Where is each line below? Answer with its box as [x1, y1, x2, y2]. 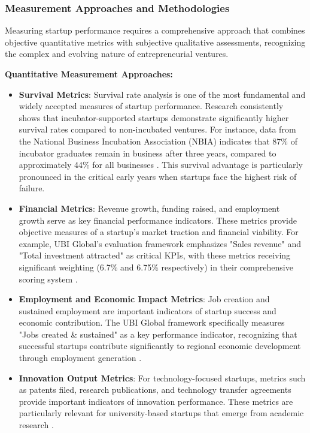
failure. [19, 182, 45, 194]
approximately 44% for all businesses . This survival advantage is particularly [19, 158, 303, 171]
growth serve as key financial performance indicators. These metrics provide [19, 214, 297, 226]
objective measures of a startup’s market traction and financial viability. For [19, 225, 299, 238]
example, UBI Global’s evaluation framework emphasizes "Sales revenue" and [19, 237, 302, 249]
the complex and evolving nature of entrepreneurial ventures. [5, 47, 229, 60]
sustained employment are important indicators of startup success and [19, 304, 276, 317]
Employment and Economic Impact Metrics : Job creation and [19, 293, 270, 305]
